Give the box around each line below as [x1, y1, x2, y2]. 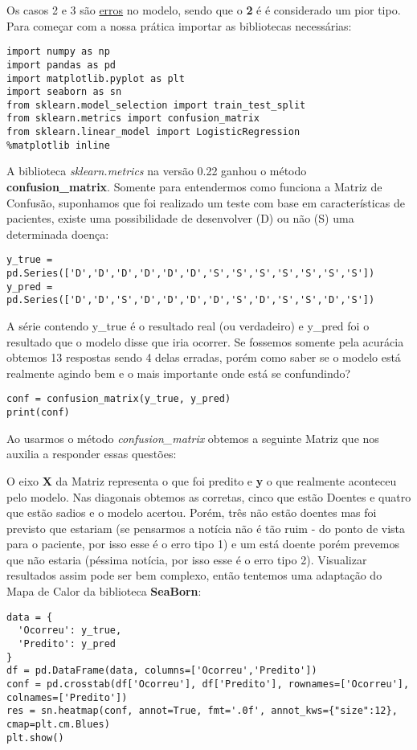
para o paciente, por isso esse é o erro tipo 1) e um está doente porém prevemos [6, 535, 400, 552]
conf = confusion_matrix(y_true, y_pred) [6, 393, 231, 405]
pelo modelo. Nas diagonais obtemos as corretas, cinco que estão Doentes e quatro [6, 488, 411, 505]
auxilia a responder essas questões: [6, 445, 177, 462]
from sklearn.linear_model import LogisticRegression [6, 126, 300, 138]
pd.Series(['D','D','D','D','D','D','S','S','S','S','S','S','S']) [6, 268, 375, 280]
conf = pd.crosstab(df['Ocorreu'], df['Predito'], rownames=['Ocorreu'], [6, 678, 410, 690]
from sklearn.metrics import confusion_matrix [6, 113, 260, 125]
